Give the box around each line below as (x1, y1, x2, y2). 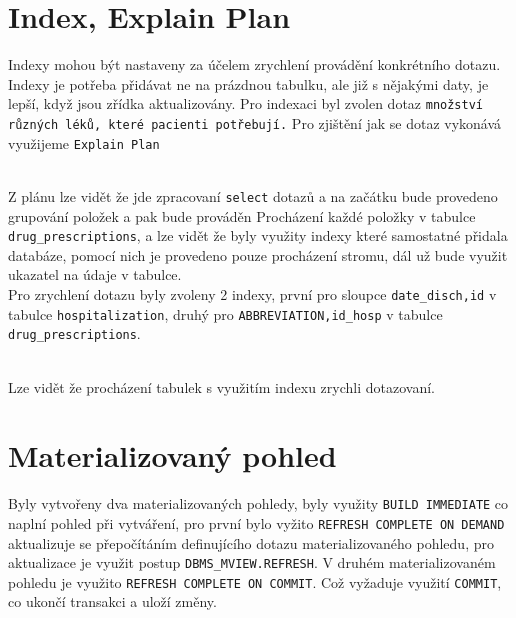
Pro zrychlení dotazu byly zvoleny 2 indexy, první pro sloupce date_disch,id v (8, 283, 497, 304)
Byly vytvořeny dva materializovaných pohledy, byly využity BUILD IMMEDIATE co (8, 493, 509, 514)
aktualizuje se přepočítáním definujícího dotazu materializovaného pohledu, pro (8, 532, 494, 553)
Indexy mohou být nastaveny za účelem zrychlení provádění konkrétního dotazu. (8, 54, 501, 75)
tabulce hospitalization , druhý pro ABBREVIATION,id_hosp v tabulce (8, 303, 443, 324)
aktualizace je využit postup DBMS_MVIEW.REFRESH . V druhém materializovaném (8, 552, 496, 573)
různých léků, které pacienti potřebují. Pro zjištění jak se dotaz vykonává (8, 112, 502, 133)
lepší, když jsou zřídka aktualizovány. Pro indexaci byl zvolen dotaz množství (8, 93, 484, 114)
